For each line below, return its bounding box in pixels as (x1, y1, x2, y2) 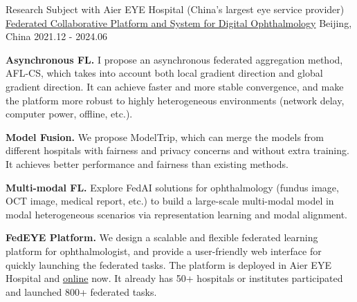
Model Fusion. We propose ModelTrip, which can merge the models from (6, 129, 324, 144)
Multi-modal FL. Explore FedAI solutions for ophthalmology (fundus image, (6, 180, 339, 194)
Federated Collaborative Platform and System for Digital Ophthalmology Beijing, (6, 15, 352, 30)
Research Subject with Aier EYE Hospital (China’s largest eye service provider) (6, 2, 345, 16)
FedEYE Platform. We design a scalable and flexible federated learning (6, 230, 318, 245)
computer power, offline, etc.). (6, 106, 133, 121)
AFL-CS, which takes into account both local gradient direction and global (6, 66, 323, 80)
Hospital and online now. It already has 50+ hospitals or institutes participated (6, 271, 343, 285)
